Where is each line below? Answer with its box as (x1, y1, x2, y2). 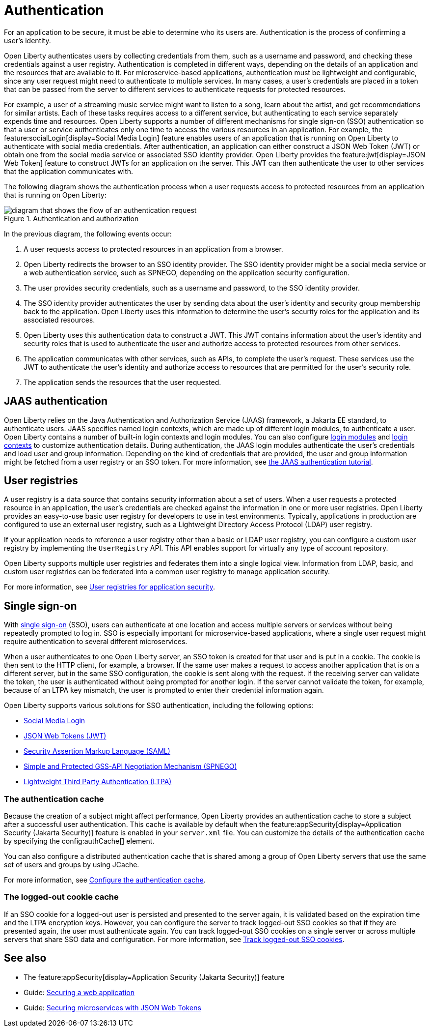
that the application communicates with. (4, 167, 134, 176)
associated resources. (24, 315, 95, 324)
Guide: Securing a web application (24, 988, 134, 997)
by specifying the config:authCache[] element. (4, 837, 155, 846)
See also (4, 952, 47, 965)
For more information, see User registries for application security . (4, 583, 215, 591)
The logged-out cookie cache (4, 892, 119, 902)
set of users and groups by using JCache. (4, 860, 139, 869)
